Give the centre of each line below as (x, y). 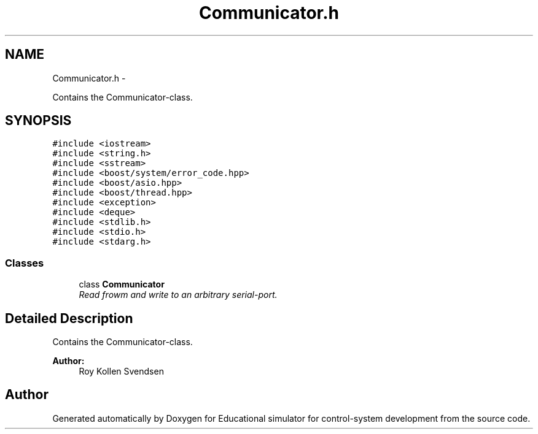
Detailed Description (69, 318)
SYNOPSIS (38, 121)
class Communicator (122, 284)
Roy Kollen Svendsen (121, 371)
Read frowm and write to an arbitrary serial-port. (178, 295)
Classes (25, 263)
